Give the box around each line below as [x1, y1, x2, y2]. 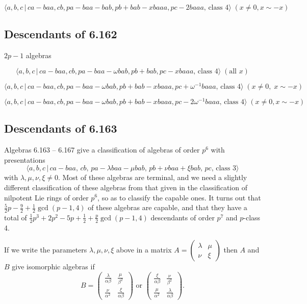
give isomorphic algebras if [12, 261, 95, 272]
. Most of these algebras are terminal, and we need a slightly [58, 172, 247, 183]
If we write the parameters [4, 244, 87, 255]
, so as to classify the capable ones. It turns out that [97, 192, 261, 202]
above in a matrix [116, 244, 172, 255]
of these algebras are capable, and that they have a [88, 202, 247, 213]
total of [4, 212, 27, 222]
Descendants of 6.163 [4, 120, 117, 136]
